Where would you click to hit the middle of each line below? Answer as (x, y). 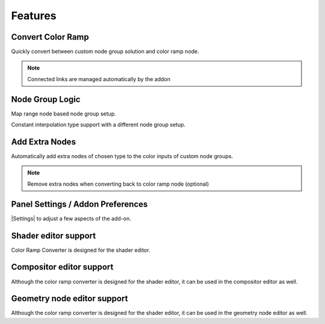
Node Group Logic (46, 99)
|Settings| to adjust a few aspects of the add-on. (71, 218)
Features (34, 16)
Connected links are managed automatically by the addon (99, 79)
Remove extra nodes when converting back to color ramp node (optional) (118, 184)
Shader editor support (54, 235)
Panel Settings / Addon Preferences (79, 204)
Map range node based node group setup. (64, 114)
